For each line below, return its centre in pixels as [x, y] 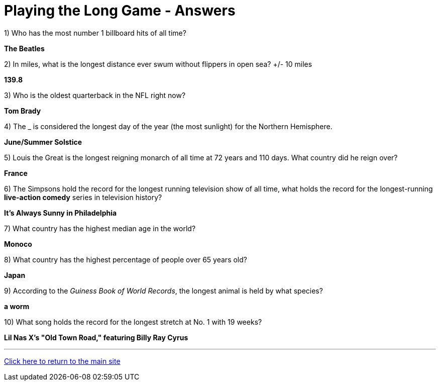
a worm [17, 306]
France [16, 173]
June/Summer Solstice [43, 142]
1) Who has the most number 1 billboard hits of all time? [95, 33]
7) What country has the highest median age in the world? [100, 228]
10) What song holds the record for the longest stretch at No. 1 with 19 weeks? [133, 322]
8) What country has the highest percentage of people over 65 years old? [126, 259]
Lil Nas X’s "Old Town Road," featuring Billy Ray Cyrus [96, 337]
